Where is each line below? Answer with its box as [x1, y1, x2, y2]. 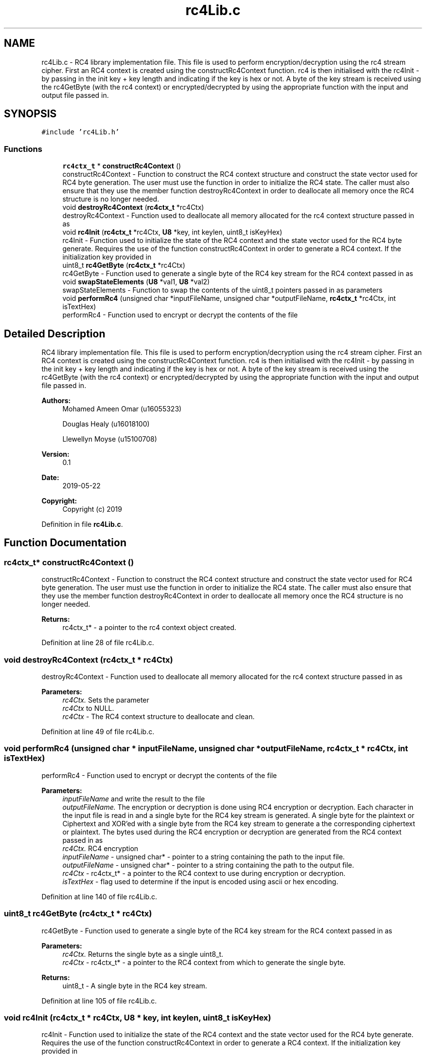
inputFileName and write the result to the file [62, 794, 205, 803]
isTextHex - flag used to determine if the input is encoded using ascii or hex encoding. [62, 877, 338, 886]
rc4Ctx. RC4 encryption [62, 844, 139, 853]
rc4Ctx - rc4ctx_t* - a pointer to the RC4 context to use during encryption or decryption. [62, 869, 346, 877]
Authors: [41, 396, 71, 405]
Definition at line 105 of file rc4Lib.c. [41, 996, 157, 1005]
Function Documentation [4, 537, 126, 549]
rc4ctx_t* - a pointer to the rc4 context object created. [62, 623, 236, 632]
